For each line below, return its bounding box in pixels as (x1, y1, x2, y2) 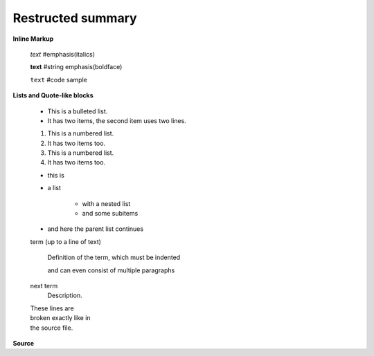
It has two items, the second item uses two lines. (47, 116, 186, 124)
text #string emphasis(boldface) (30, 63, 123, 71)
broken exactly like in (30, 314, 91, 322)
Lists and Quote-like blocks (12, 91, 93, 100)
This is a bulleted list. (47, 107, 108, 115)
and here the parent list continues (47, 225, 144, 233)
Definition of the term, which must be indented (47, 253, 181, 262)
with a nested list (82, 199, 131, 207)
